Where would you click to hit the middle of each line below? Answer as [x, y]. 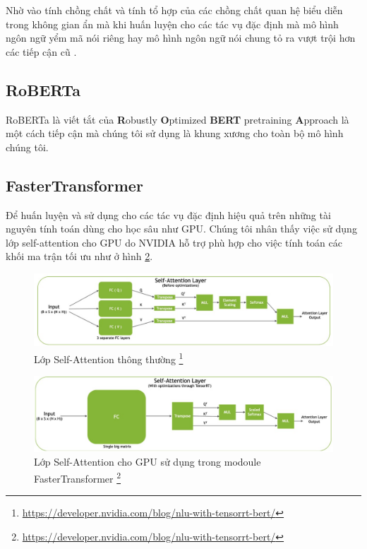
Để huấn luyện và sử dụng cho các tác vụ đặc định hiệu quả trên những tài [168, 214]
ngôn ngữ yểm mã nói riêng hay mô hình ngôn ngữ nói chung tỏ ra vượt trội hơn [181, 38]
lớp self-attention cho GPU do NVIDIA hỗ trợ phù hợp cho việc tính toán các [174, 242]
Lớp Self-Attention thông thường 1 [109, 358]
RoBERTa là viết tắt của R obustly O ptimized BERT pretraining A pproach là [178, 119]
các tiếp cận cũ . [41, 51]
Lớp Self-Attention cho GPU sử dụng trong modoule [148, 462]
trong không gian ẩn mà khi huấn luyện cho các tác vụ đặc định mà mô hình [172, 24]
